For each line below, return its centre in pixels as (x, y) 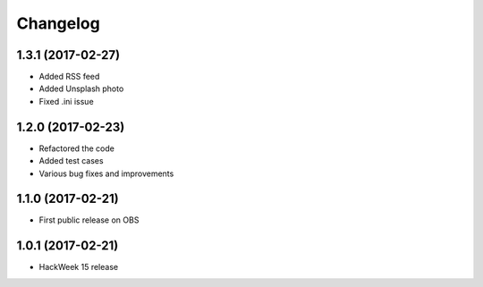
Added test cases (71, 161)
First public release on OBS (89, 220)
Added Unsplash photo (81, 89)
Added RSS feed (69, 77)
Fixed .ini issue (66, 101)
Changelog (58, 23)
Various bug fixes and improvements (106, 173)
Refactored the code (77, 148)
